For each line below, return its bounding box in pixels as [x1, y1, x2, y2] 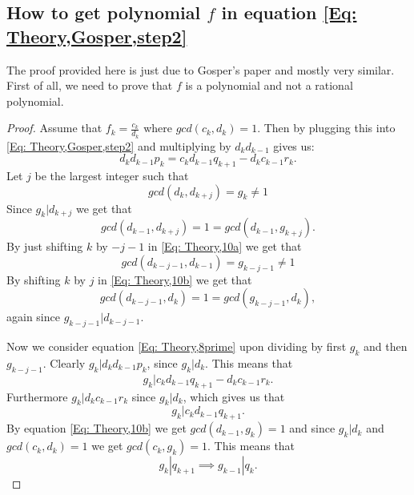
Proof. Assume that [6, 119, 102, 136]
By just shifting [6, 238, 83, 255]
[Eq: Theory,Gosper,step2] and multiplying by [6, 137, 231, 154]
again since [6, 308, 60, 325]
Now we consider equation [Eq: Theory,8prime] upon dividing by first [6, 338, 347, 355]
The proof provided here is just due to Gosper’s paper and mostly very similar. [6, 61, 395, 78]
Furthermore [6, 388, 68, 404]
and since [289, 420, 336, 437]
